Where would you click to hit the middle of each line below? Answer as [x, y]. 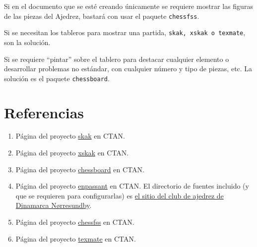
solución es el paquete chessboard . [57, 78]
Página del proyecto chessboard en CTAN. [80, 169]
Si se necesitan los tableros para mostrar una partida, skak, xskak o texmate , [125, 32]
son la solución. [27, 42]
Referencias [44, 112]
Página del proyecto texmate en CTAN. [76, 238]
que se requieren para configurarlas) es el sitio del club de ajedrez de [120, 195]
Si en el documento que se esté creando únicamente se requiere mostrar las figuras [128, 6]
